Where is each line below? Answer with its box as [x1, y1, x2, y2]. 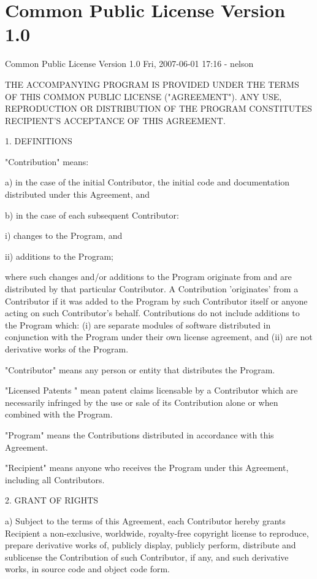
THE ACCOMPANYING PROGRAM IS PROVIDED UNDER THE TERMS [5, 77, 299, 90]
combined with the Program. [5, 408, 113, 421]
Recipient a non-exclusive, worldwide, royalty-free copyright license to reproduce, [5, 526, 309, 539]
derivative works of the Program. [5, 343, 129, 355]
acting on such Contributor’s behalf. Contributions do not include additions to [5, 306, 300, 319]
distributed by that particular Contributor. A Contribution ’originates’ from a [5, 282, 299, 295]
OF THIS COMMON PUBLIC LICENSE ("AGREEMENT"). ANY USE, [5, 90, 282, 103]
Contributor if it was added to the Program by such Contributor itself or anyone [5, 294, 308, 307]
